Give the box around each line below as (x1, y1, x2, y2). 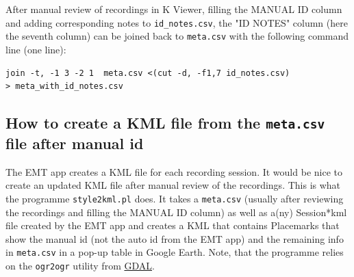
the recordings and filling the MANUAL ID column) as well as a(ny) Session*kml (5, 205, 347, 219)
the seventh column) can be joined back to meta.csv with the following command (5, 29, 349, 43)
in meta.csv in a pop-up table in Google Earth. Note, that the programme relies (5, 245, 344, 259)
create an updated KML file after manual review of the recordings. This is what (5, 178, 341, 192)
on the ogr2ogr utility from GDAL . (5, 259, 155, 273)
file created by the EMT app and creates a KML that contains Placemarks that (5, 218, 340, 233)
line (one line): (5, 42, 66, 56)
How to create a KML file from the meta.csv (5, 112, 325, 133)
